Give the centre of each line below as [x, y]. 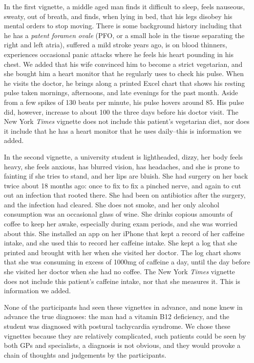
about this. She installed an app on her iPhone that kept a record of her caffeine [124, 233]
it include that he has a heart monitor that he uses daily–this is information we [123, 131]
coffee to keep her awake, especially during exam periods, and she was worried [121, 224]
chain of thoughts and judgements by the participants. [85, 354]
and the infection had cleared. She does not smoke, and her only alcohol [112, 204]
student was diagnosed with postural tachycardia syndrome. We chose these [117, 326]
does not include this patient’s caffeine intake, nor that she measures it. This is [122, 281]
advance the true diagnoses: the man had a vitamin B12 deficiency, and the [117, 316]
